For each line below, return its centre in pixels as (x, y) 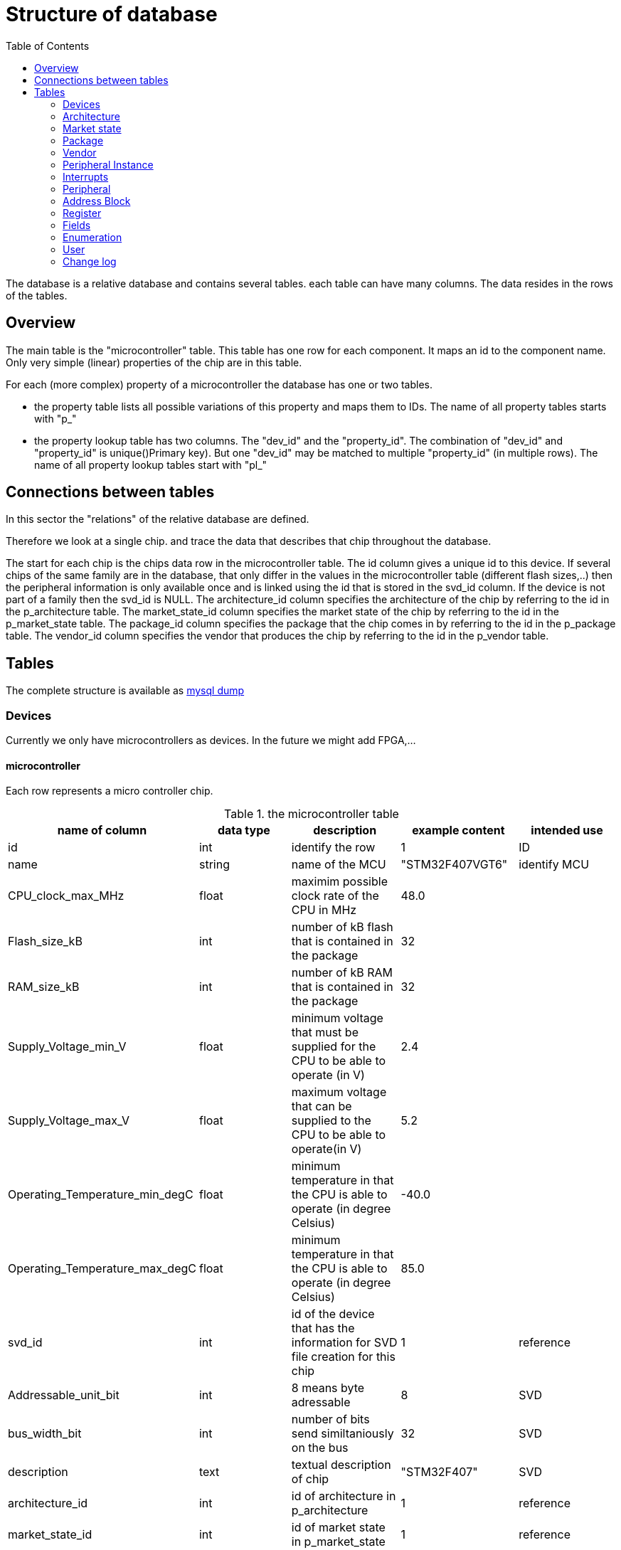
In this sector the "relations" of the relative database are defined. (158, 519)
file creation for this (343, 1357)
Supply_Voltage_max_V (69, 1121)
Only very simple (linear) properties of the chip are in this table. (154, 362)
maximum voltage (339, 1092)
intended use (567, 830)
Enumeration (92, 237)
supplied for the (334, 1047)
